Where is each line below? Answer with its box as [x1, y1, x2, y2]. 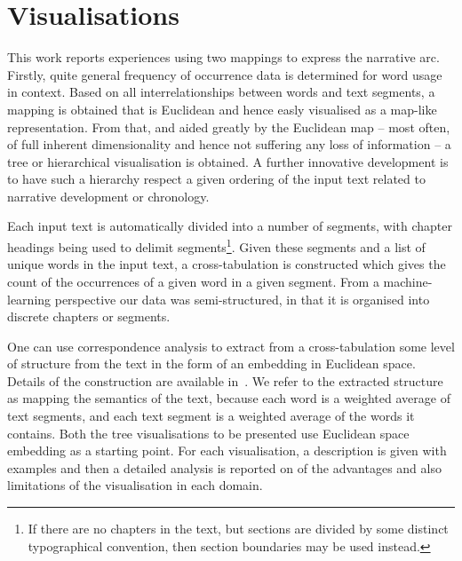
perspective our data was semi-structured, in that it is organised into [54, 289, 430, 308]
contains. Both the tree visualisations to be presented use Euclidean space [7, 423, 410, 442]
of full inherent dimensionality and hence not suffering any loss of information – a [7, 135, 451, 154]
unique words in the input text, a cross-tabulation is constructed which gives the [7, 255, 446, 273]
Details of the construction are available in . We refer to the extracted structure [7, 371, 443, 390]
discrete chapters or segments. [7, 307, 171, 326]
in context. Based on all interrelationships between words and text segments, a [7, 83, 435, 101]
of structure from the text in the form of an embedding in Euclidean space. [7, 354, 416, 373]
